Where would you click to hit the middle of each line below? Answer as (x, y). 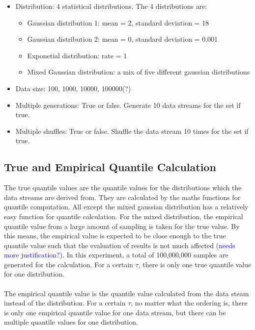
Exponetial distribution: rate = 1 (77, 55)
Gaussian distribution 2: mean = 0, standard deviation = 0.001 (123, 39)
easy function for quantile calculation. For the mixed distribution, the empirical (124, 216)
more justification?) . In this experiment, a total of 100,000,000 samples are (116, 255)
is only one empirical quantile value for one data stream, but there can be (115, 312)
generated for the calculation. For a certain (69, 264)
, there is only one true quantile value (195, 264)
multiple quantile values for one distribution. (71, 322)
